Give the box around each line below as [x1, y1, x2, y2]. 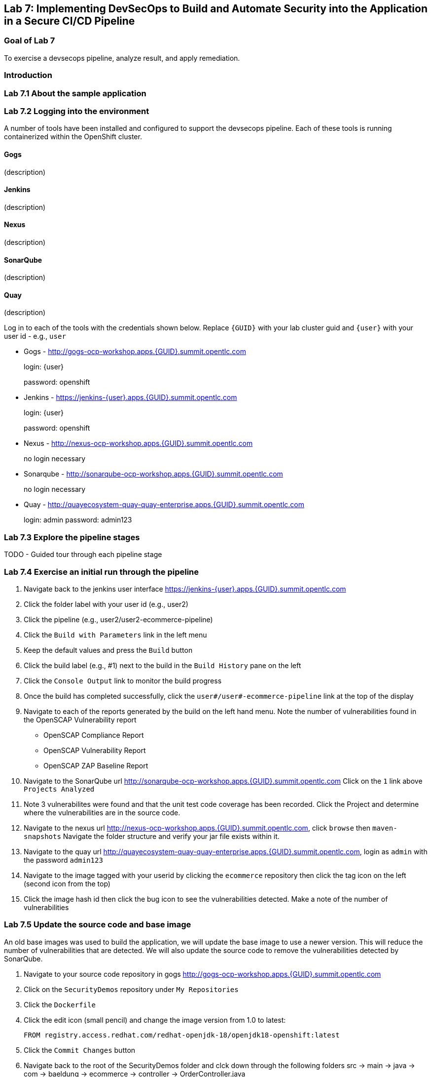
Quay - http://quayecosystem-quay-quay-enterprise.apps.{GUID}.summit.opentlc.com [24, 500, 304, 509]
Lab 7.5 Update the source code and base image [4, 919, 191, 930]
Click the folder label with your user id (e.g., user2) [24, 599, 188, 608]
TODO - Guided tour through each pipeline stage [4, 550, 162, 559]
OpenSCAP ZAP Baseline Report [43, 761, 148, 770]
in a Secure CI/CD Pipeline [4, 15, 135, 27]
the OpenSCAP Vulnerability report [24, 715, 137, 724]
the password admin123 [24, 855, 103, 864]
